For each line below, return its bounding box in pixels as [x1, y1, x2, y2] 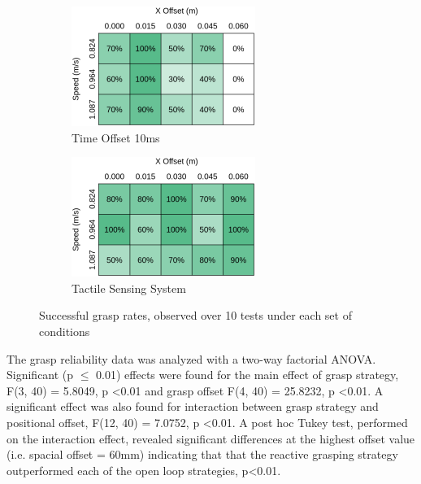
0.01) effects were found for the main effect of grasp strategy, [96, 366, 399, 383]
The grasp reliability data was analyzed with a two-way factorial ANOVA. [7, 350, 376, 367]
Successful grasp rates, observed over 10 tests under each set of [39, 307, 352, 324]
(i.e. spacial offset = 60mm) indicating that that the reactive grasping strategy [7, 446, 398, 463]
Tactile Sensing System [72, 279, 186, 296]
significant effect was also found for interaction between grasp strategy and [7, 398, 379, 415]
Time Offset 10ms [72, 129, 160, 146]
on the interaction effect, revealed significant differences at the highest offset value [7, 429, 415, 447]
